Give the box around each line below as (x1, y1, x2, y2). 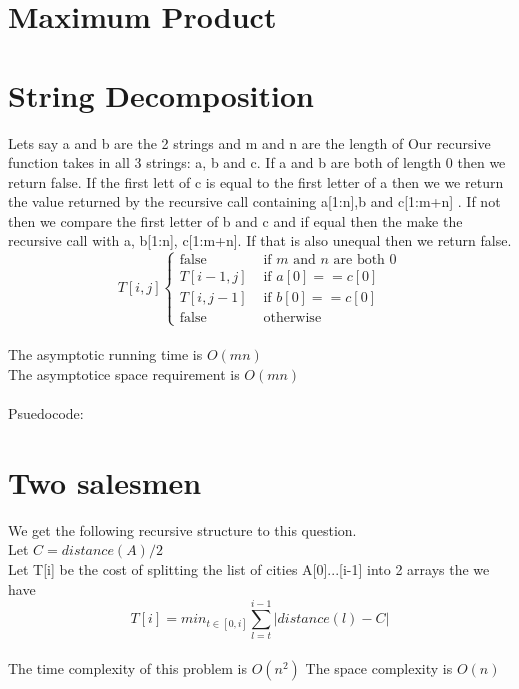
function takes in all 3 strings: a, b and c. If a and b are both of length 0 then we (8, 152, 506, 173)
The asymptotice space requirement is (8, 363, 240, 384)
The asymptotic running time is (8, 344, 203, 365)
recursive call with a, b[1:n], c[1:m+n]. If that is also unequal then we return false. (8, 230, 512, 251)
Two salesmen (8, 461, 202, 502)
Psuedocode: (8, 403, 84, 424)
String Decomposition (8, 74, 314, 115)
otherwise (263, 311, 322, 326)
